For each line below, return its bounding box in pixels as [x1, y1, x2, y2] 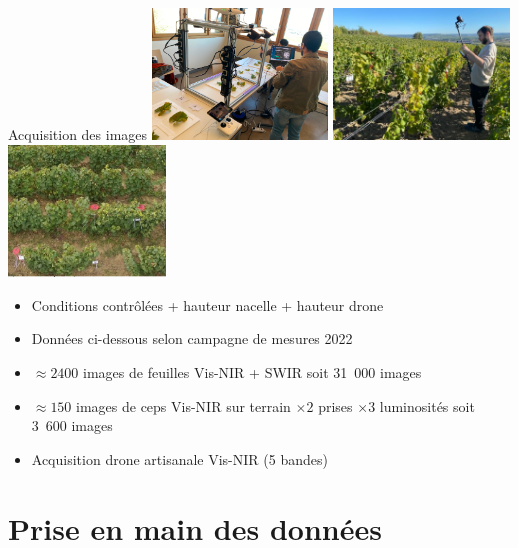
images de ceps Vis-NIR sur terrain [76, 395, 291, 416]
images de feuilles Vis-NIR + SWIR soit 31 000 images [83, 361, 422, 382]
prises [318, 395, 353, 416]
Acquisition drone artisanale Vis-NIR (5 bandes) [31, 448, 328, 469]
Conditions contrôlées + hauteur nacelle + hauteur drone [31, 294, 384, 315]
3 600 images [31, 415, 113, 436]
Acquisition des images [8, 124, 148, 145]
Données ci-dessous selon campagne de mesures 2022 [31, 328, 353, 349]
